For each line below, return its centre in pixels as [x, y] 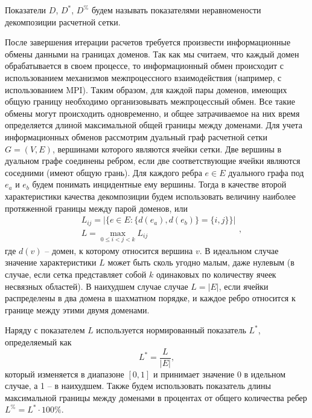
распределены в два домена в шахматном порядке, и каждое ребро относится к [150, 298]
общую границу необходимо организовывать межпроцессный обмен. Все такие [150, 101]
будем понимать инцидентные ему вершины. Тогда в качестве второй [159, 184]
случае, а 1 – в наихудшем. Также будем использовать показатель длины [138, 386]
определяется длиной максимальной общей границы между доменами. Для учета [154, 125]
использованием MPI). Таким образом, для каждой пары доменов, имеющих [146, 89]
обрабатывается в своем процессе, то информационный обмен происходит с [144, 66]
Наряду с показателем [45, 330]
